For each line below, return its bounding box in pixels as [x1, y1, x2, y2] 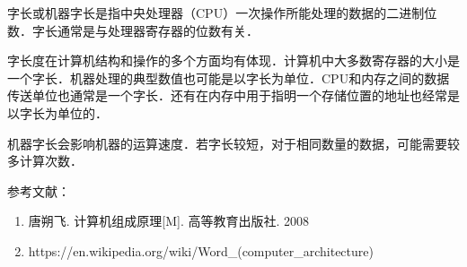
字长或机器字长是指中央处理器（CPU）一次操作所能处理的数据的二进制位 [7, 4, 437, 22]
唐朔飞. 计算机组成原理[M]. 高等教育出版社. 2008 [28, 211, 310, 230]
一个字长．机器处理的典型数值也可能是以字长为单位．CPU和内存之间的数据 [7, 68, 450, 87]
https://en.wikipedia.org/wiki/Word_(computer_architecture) [28, 241, 374, 260]
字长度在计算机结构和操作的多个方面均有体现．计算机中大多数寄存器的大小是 [7, 51, 460, 70]
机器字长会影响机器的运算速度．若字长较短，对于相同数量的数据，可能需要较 [7, 133, 460, 152]
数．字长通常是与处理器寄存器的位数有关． [7, 21, 259, 39]
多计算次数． [7, 151, 83, 170]
